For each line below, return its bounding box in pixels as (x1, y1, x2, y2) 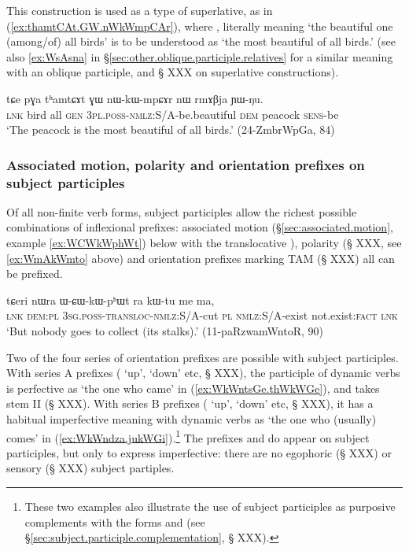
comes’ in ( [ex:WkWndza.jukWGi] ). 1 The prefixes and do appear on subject (6, 427, 370, 446)
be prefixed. (6, 265, 63, 282)
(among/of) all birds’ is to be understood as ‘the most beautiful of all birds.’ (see (6, 33, 396, 50)
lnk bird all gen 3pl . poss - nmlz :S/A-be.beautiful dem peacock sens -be (6, 105, 339, 122)
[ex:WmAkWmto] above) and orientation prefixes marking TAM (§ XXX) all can (6, 250, 395, 266)
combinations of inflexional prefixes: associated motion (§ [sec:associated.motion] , (6, 219, 393, 235)
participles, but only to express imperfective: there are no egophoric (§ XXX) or (6, 444, 392, 460)
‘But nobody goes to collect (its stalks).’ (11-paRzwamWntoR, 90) (6, 323, 323, 339)
